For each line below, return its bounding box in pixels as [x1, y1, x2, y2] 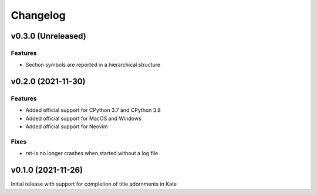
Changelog [11, 9, 66, 22]
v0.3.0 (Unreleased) [11, 31, 86, 41]
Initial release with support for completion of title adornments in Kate [11, 180, 177, 187]
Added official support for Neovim [25, 123, 108, 130]
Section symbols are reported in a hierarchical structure [25, 61, 161, 69]
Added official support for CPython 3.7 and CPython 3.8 [25, 107, 161, 114]
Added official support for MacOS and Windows [25, 115, 142, 122]
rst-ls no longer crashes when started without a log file [25, 150, 158, 157]
